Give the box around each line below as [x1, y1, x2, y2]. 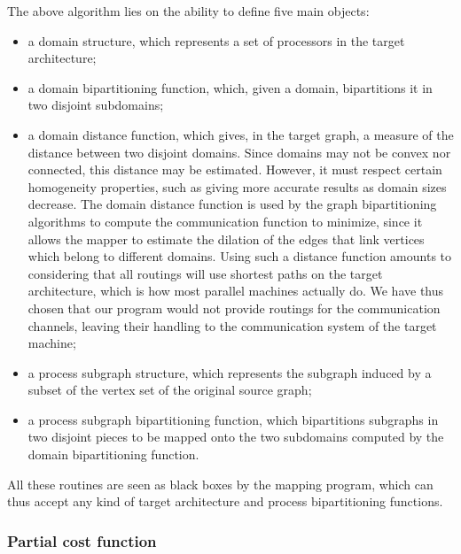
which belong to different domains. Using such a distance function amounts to [27, 247, 451, 265]
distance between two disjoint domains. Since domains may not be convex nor [27, 142, 451, 161]
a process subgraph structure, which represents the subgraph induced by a [27, 363, 432, 381]
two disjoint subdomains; [27, 96, 164, 114]
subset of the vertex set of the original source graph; [27, 381, 312, 399]
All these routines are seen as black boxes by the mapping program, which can [7, 474, 434, 493]
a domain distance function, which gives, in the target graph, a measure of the [27, 125, 454, 143]
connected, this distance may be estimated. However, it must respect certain [27, 160, 442, 179]
